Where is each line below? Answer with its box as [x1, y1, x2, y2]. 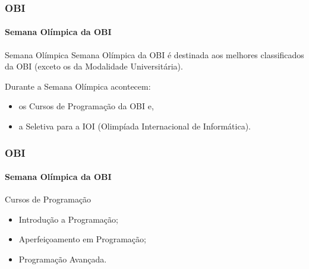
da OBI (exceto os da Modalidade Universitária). [5, 60, 183, 72]
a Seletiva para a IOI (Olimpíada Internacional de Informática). [18, 120, 251, 132]
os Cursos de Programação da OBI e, [18, 100, 154, 112]
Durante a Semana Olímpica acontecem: [5, 80, 151, 92]
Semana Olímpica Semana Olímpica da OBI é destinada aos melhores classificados [5, 48, 304, 61]
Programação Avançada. [18, 253, 107, 265]
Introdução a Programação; [18, 213, 118, 225]
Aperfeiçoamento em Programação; [18, 233, 146, 245]
